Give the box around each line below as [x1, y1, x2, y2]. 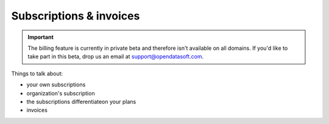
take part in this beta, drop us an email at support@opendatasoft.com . [27, 53, 204, 60]
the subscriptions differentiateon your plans [26, 98, 136, 105]
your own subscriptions [26, 81, 86, 88]
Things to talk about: [11, 70, 63, 77]
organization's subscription [26, 89, 95, 97]
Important [27, 33, 54, 41]
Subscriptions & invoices [11, 9, 140, 22]
